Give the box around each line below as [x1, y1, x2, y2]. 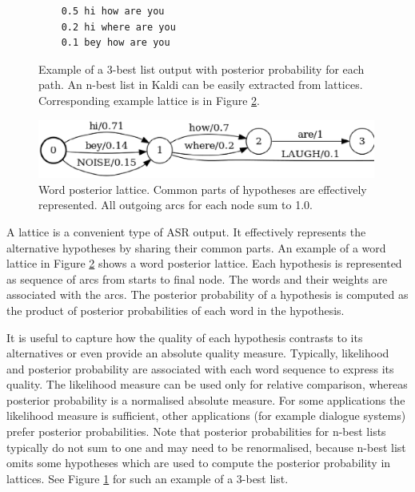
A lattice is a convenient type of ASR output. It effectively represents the [6, 223, 366, 240]
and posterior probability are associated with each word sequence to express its [6, 360, 394, 377]
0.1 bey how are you [61, 37, 170, 49]
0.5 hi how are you [61, 6, 165, 17]
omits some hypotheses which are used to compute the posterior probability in [6, 454, 391, 471]
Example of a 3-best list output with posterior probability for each [38, 60, 365, 77]
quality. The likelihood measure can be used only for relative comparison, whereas [6, 376, 408, 393]
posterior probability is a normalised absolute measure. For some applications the [6, 391, 405, 408]
